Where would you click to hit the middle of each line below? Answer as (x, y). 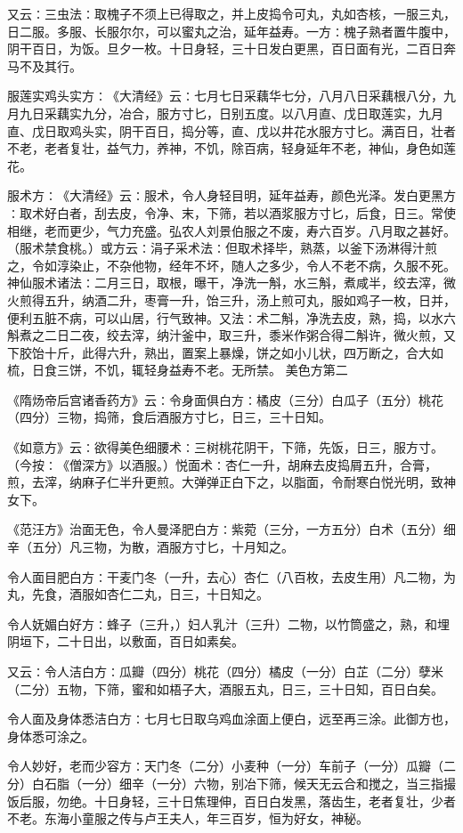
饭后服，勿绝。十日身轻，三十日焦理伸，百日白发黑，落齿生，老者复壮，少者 (231, 801)
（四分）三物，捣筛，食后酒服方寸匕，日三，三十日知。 (169, 417)
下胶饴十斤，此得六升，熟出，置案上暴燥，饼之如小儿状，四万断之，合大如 (225, 352)
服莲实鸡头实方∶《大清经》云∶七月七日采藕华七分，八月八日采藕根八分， (225, 96)
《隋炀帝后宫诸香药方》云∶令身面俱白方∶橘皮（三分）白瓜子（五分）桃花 (225, 399)
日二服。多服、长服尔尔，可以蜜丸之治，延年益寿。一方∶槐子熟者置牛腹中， (231, 31)
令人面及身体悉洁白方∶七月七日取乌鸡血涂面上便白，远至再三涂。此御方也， (231, 719)
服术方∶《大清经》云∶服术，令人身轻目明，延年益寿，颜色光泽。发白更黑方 (231, 195)
